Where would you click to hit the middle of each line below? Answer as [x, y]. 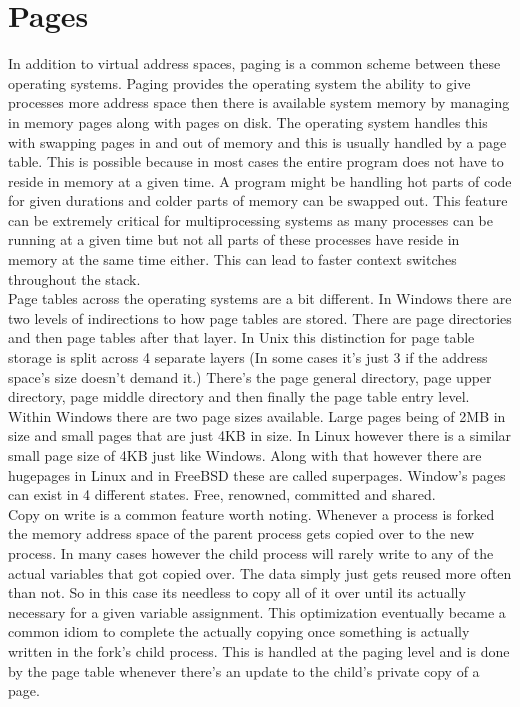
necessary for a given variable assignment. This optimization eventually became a [257, 611]
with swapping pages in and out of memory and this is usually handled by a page [257, 141]
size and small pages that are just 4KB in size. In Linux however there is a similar [260, 435]
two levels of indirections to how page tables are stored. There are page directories [260, 317]
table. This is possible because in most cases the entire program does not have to [256, 161]
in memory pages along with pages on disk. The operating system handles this [248, 121]
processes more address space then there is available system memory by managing [259, 102]
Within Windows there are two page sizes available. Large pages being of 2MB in [257, 415]
